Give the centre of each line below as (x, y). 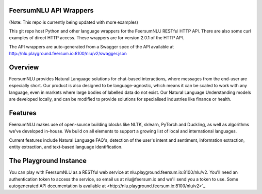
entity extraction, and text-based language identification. (66, 147)
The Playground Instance (48, 161)
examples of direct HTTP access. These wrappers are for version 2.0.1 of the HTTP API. (97, 38)
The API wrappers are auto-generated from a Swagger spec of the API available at (91, 46)
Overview (24, 67)
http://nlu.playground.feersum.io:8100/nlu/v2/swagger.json (68, 54)
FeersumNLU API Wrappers (51, 10)
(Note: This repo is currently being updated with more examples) (74, 22)
